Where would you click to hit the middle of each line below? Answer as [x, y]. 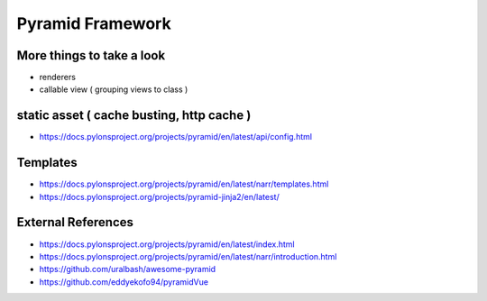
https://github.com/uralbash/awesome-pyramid [128, 269]
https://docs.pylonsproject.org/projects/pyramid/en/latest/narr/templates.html [184, 184]
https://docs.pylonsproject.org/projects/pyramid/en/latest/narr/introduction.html [188, 256]
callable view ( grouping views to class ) [114, 89]
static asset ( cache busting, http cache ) [134, 116]
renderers [58, 78]
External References [75, 222]
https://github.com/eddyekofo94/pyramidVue [124, 282]
